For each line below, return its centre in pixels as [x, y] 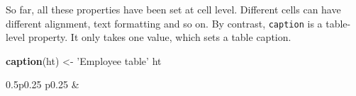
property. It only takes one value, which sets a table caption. [160, 37]
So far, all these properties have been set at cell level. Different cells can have [173, 9]
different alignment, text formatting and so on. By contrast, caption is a [164, 23]
